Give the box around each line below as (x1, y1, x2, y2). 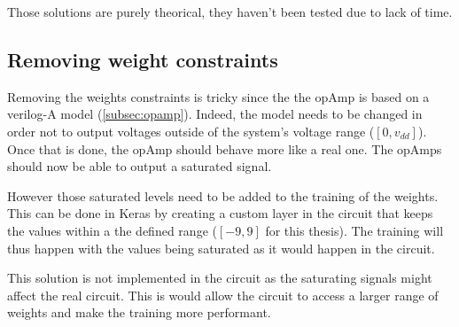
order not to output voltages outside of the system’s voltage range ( (7, 121, 375, 140)
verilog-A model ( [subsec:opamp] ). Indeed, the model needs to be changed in (7, 105, 423, 123)
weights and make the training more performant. (7, 303, 271, 322)
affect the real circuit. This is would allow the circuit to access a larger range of (7, 285, 439, 304)
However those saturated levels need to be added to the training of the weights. (7, 186, 439, 205)
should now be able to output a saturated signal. (7, 157, 272, 175)
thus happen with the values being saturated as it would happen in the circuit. (7, 238, 435, 257)
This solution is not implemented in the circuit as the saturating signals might (7, 269, 432, 287)
